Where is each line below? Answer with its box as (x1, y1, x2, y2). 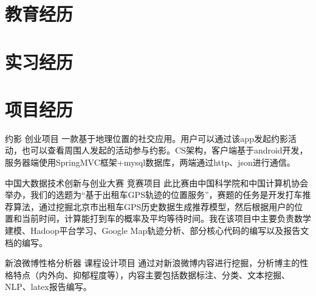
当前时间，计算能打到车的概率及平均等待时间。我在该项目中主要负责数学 (21, 212, 311, 225)
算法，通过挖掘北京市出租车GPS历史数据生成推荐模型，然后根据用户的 (13, 200, 295, 213)
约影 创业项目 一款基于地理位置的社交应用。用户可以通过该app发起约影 (5, 132, 288, 144)
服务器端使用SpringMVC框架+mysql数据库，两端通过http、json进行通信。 (5, 156, 295, 169)
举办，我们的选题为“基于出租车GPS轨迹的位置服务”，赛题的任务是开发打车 (5, 188, 303, 201)
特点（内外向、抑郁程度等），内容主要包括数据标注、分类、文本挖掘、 (13, 268, 290, 281)
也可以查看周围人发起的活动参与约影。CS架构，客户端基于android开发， (21, 144, 308, 157)
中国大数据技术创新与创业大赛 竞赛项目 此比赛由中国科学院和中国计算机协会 (5, 176, 309, 189)
